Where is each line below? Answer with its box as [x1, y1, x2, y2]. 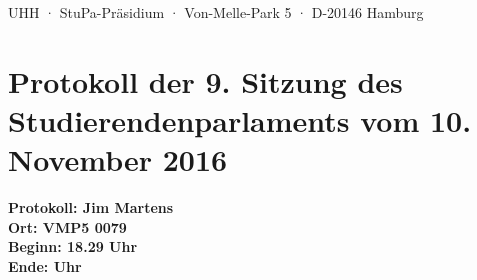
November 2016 [8, 139, 228, 180]
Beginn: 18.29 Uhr [8, 236, 138, 257]
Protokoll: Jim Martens [8, 197, 174, 218]
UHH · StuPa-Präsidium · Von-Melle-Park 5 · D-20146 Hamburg [8, 2, 424, 22]
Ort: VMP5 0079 [8, 216, 127, 237]
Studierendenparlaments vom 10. [8, 99, 472, 140]
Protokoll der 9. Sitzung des [8, 60, 403, 101]
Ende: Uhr [8, 255, 82, 276]
